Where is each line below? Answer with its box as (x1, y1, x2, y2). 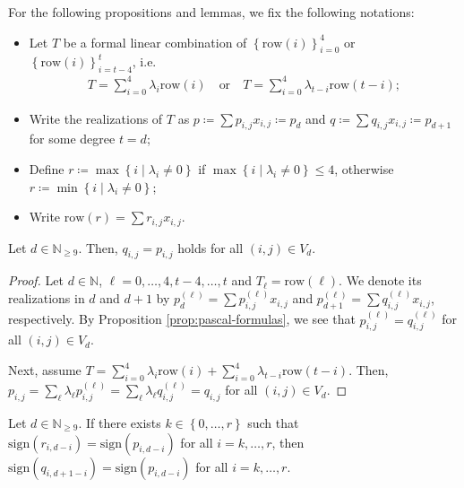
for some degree (29, 129, 116, 148)
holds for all (177, 238, 244, 257)
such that (247, 414, 299, 432)
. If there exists (78, 414, 161, 432)
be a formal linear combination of (63, 32, 247, 51)
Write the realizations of (29, 109, 163, 127)
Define (29, 159, 64, 178)
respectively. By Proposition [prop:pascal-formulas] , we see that (8, 309, 356, 328)
